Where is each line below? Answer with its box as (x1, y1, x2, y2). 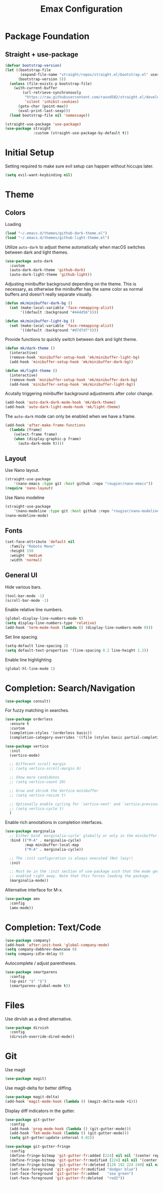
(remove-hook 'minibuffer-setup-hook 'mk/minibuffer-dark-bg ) (9, 377, 138, 382)
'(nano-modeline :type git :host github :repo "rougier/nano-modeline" (14, 508, 162, 513)
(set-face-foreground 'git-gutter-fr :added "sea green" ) (9, 1171, 133, 1176)
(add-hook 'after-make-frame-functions (5, 423, 86, 428)
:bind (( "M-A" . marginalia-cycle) (9, 838, 81, 843)
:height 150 (9, 549, 34, 554)
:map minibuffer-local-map (24, 842, 79, 847)
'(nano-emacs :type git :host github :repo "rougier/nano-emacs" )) (14, 481, 153, 486)
